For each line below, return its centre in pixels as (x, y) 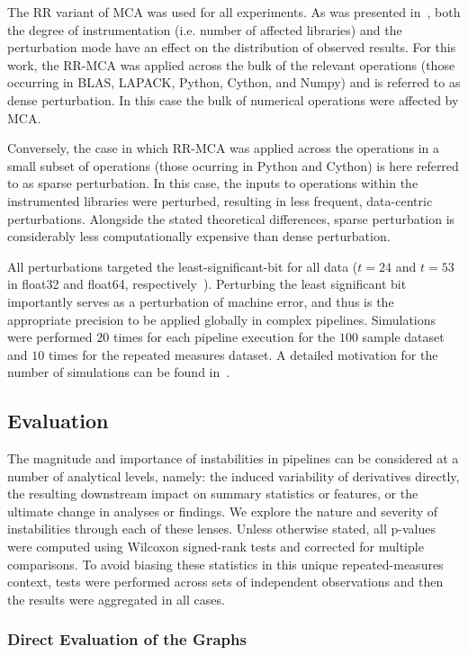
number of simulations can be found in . (119, 372)
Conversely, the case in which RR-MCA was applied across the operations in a (224, 148)
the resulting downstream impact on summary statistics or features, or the (213, 493)
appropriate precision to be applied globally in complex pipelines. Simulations (222, 319)
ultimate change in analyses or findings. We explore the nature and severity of (223, 511)
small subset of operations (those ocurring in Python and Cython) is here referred (233, 165)
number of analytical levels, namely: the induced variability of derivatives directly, (234, 476)
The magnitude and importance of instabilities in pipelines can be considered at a (233, 458)
